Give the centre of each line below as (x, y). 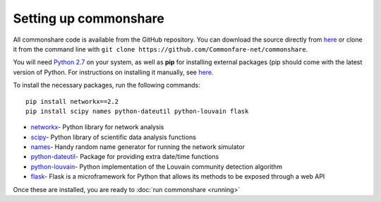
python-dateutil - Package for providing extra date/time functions (125, 157)
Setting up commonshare (89, 18)
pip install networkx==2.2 (72, 101)
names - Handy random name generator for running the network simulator (138, 147)
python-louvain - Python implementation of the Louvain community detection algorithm (157, 167)
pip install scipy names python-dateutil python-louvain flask (137, 111)
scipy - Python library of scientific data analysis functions (114, 137)
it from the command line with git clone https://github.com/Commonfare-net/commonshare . (161, 49)
